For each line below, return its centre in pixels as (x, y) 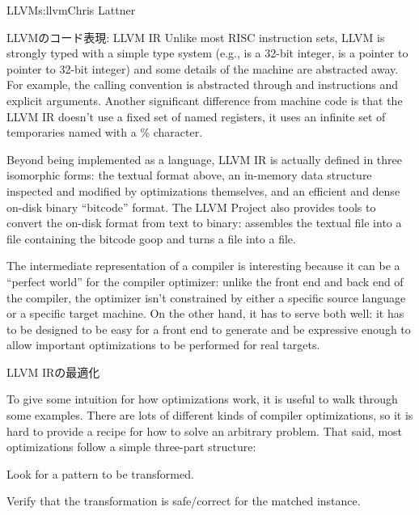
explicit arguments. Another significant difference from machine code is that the (205, 100)
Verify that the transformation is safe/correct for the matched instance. (184, 501)
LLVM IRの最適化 (53, 371)
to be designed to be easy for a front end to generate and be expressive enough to (209, 329)
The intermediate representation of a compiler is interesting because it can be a (203, 266)
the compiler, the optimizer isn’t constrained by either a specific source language (206, 297)
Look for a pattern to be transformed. (100, 473)
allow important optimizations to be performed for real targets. (163, 345)
